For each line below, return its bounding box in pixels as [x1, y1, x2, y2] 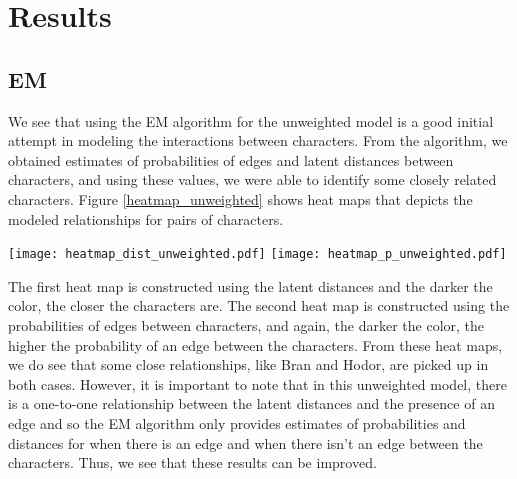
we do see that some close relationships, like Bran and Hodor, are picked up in [8, 354, 489, 375]
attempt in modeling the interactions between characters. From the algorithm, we [8, 130, 508, 151]
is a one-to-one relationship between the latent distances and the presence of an [8, 393, 495, 414]
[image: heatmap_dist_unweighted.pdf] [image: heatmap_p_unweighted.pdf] [8, 247, 507, 262]
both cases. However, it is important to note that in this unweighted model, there [8, 373, 507, 394]
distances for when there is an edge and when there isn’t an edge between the [8, 432, 483, 453]
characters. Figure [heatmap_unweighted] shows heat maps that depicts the [8, 188, 473, 209]
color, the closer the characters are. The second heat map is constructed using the [8, 295, 510, 316]
